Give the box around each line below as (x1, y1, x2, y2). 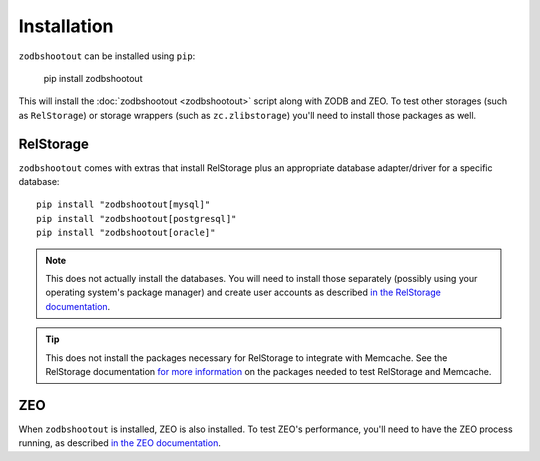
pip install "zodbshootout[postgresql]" (36, 213, 237, 224)
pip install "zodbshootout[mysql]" (36, 199, 211, 210)
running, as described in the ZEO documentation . (18, 437, 222, 449)
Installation (18, 15, 114, 37)
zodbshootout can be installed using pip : (18, 50, 196, 62)
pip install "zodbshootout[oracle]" (36, 227, 216, 239)
